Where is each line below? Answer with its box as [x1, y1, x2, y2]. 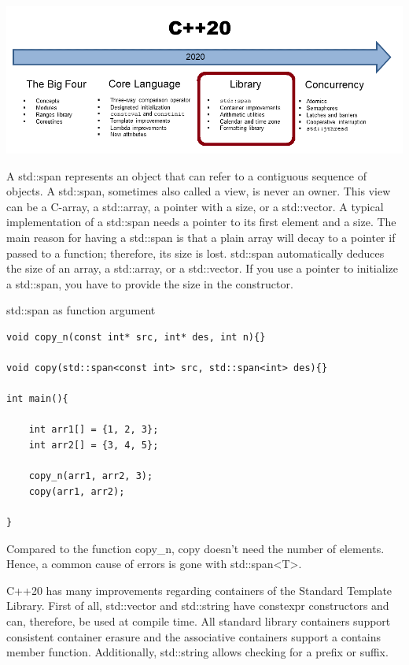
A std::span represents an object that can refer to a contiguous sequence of [6, 167, 367, 184]
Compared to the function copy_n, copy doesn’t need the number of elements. [6, 540, 385, 556]
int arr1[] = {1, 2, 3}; [28, 424, 159, 436]
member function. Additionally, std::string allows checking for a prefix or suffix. [6, 644, 389, 660]
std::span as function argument [6, 302, 156, 318]
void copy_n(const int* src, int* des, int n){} [6, 331, 266, 343]
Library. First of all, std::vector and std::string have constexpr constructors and [6, 597, 389, 614]
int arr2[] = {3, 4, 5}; [28, 440, 159, 451]
